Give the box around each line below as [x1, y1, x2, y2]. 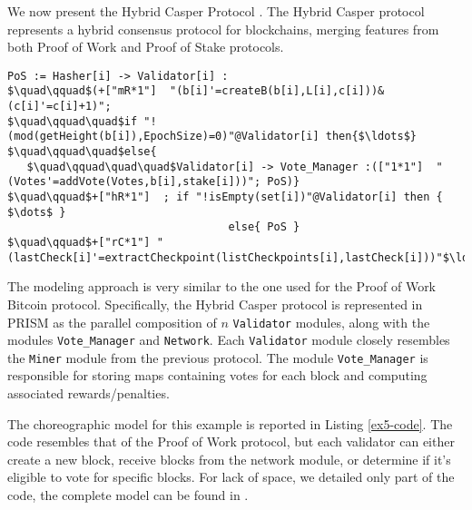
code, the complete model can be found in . [7, 485, 249, 505]
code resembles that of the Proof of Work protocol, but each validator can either [7, 432, 455, 451]
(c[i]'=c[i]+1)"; [7, 100, 112, 113]
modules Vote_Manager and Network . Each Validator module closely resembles [7, 330, 450, 349]
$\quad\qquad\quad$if [7, 114, 138, 128]
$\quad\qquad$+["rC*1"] [7, 236, 151, 249]
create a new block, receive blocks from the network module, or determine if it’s [7, 449, 451, 468]
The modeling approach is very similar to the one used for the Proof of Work [7, 277, 437, 296]
